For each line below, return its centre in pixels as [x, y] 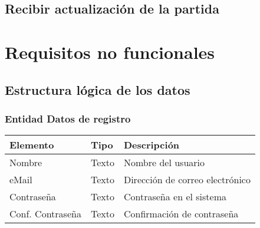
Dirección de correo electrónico [187, 180]
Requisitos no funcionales [110, 52]
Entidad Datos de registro [68, 118]
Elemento [32, 145]
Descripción [152, 145]
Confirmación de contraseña [181, 214]
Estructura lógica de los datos [98, 89]
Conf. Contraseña [45, 214]
